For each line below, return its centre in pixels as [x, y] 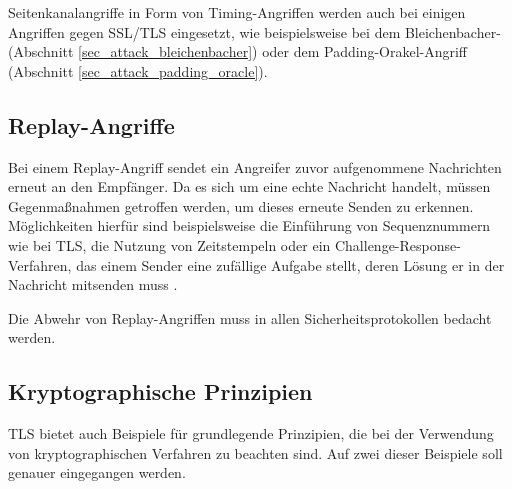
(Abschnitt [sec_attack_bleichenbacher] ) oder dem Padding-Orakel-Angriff [238, 51]
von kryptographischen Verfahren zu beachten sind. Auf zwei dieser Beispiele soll [255, 452]
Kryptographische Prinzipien [160, 391]
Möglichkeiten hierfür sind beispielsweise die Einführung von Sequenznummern [249, 225]
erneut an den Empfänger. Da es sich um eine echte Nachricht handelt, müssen [249, 186]
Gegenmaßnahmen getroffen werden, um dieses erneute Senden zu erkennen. [241, 205]
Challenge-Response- [397, 244]
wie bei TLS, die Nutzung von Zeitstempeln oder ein [169, 244]
